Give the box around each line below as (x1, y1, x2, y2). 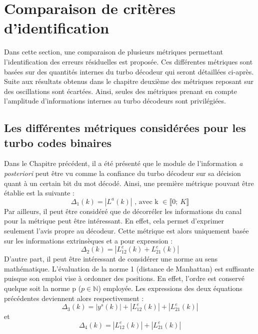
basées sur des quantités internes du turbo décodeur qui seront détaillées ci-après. (4, 66, 254, 76)
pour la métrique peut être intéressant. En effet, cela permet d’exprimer (4, 215, 224, 226)
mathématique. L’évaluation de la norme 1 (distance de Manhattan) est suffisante (4, 263, 254, 273)
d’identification (4, 17, 109, 38)
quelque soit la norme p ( (4, 283, 81, 293)
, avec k (134, 198, 158, 205)
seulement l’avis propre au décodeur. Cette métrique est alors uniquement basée (4, 225, 249, 236)
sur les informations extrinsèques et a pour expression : (4, 235, 173, 245)
